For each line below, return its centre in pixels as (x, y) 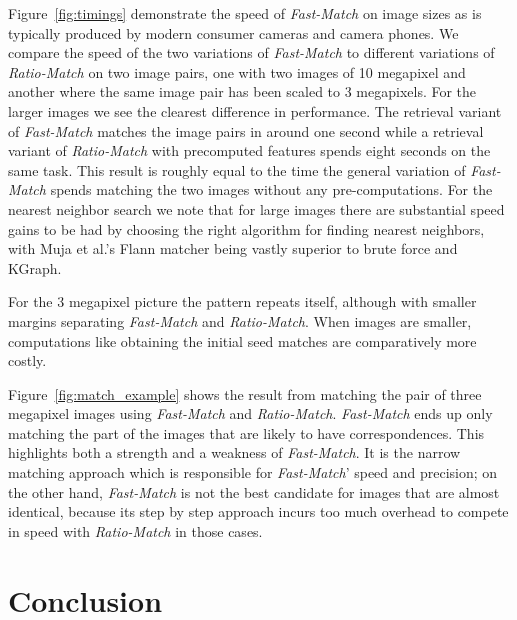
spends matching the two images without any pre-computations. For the (271, 189)
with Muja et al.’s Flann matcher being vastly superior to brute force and (233, 248)
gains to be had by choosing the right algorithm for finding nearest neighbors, (246, 228)
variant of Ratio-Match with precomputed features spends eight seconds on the (249, 150)
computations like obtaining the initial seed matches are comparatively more (242, 340)
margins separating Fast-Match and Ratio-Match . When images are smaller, (240, 320)
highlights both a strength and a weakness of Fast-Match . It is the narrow (234, 452)
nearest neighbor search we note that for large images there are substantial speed (256, 208)
